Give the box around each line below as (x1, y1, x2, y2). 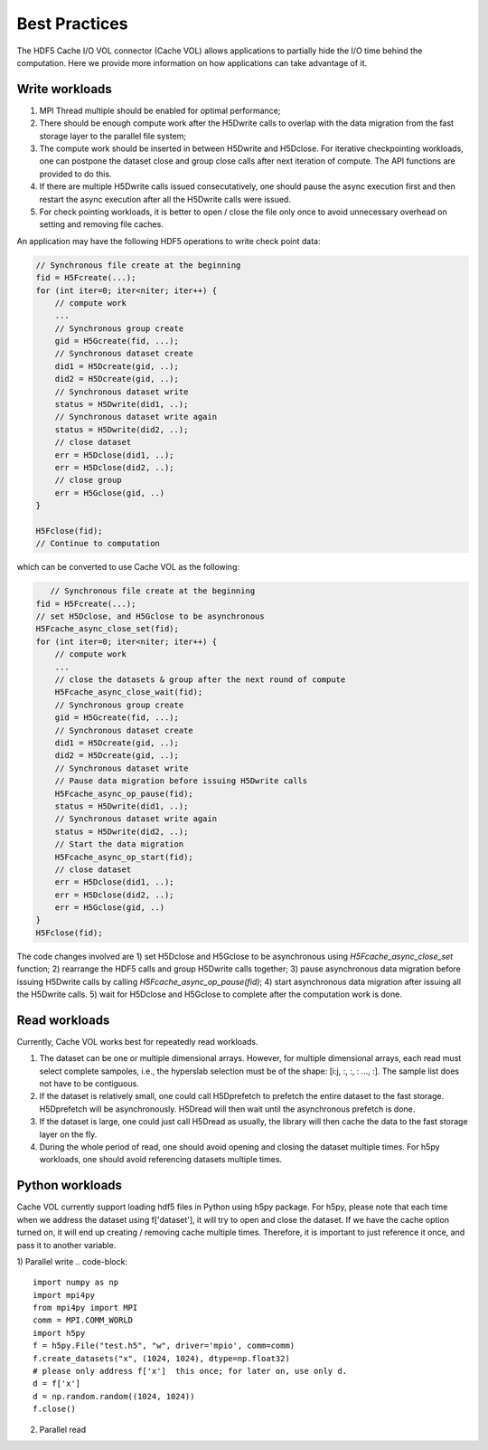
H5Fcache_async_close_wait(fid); (54, 687, 203, 697)
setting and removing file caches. (39, 219, 164, 230)
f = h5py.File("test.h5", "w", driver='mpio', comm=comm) (33, 1341, 296, 1351)
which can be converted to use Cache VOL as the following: (16, 562, 239, 573)
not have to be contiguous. (39, 1078, 139, 1089)
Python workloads (16, 1178, 122, 1193)
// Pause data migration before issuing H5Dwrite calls (54, 776, 308, 786)
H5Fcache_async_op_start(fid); (54, 851, 193, 862)
